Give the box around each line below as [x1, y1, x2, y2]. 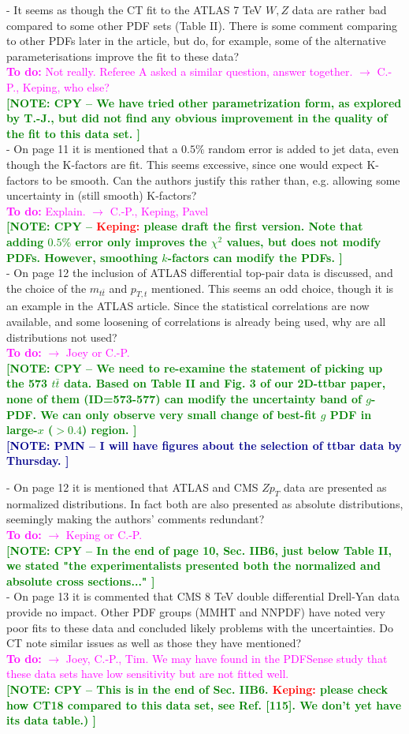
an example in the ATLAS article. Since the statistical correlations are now [6, 298, 370, 314]
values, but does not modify [226, 233, 381, 249]
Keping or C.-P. [65, 526, 143, 542]
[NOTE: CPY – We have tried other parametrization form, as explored [6, 94, 402, 110]
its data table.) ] [6, 712, 97, 728]
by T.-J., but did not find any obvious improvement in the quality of [6, 110, 388, 126]
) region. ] [81, 421, 137, 438]
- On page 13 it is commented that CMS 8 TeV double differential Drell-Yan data [6, 588, 400, 605]
